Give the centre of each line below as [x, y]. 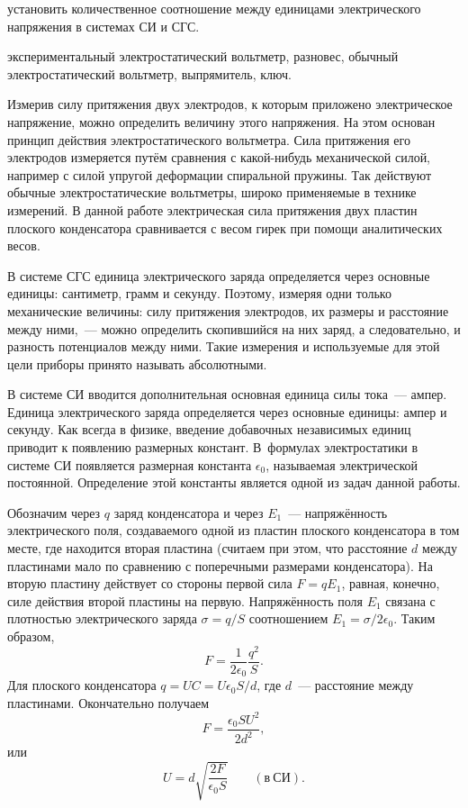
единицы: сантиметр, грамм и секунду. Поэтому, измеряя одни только [199, 293]
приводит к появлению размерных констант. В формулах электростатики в [213, 447]
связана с [410, 600]
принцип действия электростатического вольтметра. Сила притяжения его [209, 139]
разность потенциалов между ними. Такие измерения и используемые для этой [224, 346]
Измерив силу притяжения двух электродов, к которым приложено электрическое [230, 104]
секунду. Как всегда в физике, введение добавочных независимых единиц [209, 429]
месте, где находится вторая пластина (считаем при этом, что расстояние [207, 548]
